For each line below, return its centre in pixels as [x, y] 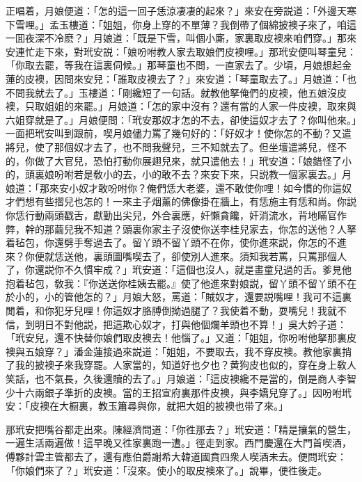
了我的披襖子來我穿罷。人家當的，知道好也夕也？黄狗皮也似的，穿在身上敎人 [181, 365]
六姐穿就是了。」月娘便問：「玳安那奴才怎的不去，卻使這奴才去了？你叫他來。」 [181, 119]
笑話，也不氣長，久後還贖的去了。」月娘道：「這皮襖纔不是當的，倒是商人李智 [181, 379]
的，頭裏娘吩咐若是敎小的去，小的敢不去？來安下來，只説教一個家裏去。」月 [179, 174]
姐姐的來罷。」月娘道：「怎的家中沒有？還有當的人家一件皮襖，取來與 [200, 106]
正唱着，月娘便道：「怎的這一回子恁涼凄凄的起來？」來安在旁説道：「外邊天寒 [181, 10]
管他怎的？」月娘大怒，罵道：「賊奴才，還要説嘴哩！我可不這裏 [207, 297]
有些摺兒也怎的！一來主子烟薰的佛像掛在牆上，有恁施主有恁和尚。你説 [195, 201]
